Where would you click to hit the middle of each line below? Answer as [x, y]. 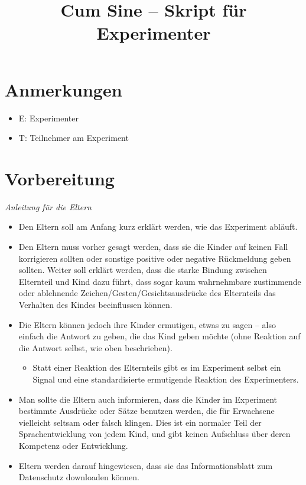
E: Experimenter [49, 118]
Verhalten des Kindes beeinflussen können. [95, 304]
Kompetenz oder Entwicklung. [73, 445]
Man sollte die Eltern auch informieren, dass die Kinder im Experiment [148, 399]
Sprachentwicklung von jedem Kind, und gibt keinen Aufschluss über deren [154, 434]
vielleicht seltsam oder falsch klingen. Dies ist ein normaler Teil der [140, 422]
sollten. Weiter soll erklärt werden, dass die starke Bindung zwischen [143, 270]
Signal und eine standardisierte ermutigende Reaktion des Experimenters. [166, 379]
